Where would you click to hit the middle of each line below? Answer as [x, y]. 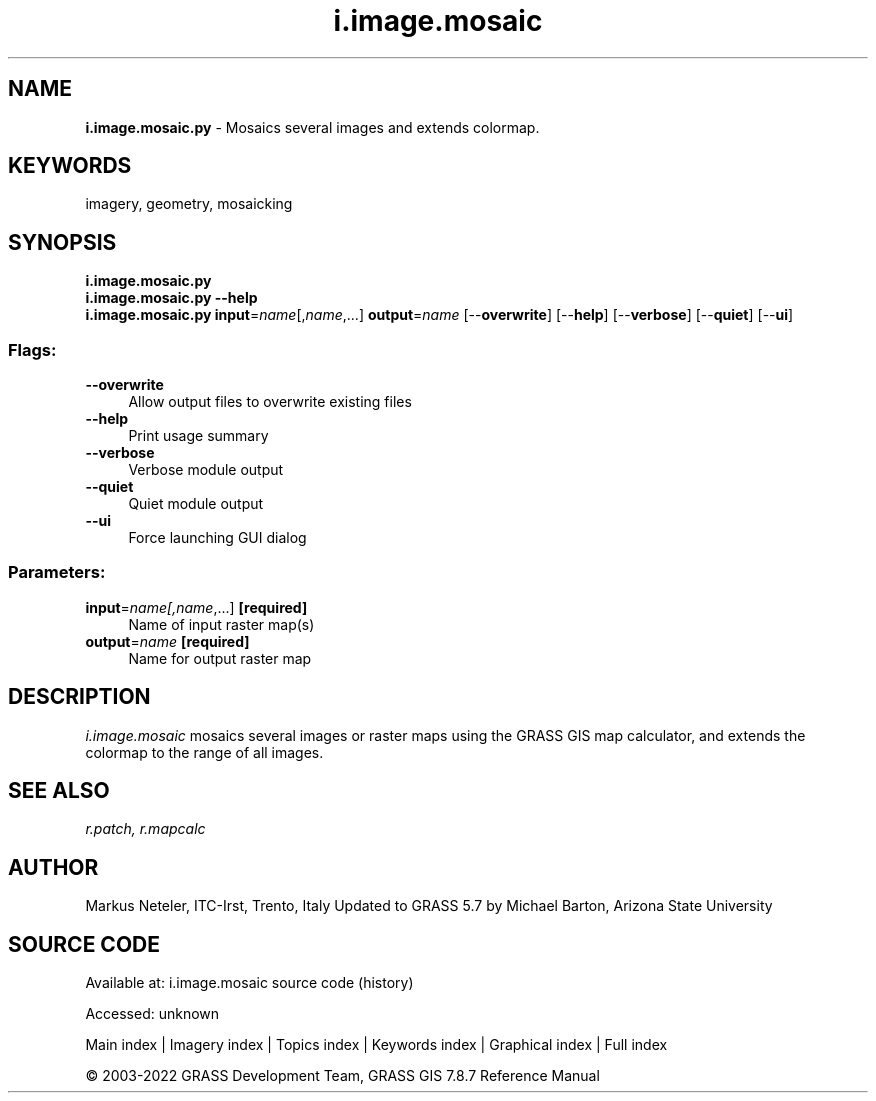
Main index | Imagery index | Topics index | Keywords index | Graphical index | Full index [376, 1045]
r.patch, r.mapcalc [145, 829]
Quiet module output [196, 504]
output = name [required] [167, 641]
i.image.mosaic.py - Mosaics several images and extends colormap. [312, 127]
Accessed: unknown [152, 1014]
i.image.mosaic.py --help [171, 298]
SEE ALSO [59, 791]
